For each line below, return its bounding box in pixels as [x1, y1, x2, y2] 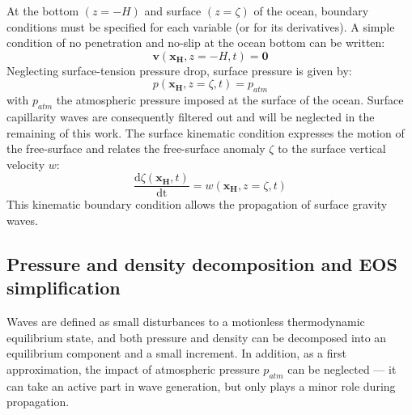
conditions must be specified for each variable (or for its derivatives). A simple [6, 18, 395, 35]
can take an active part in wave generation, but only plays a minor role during [6, 377, 396, 394]
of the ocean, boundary [253, 2, 369, 19]
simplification [6, 275, 121, 300]
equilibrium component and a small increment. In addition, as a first [6, 345, 346, 362]
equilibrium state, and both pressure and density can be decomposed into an [6, 328, 387, 345]
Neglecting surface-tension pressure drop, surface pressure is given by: [6, 61, 352, 78]
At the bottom [6, 2, 79, 19]
